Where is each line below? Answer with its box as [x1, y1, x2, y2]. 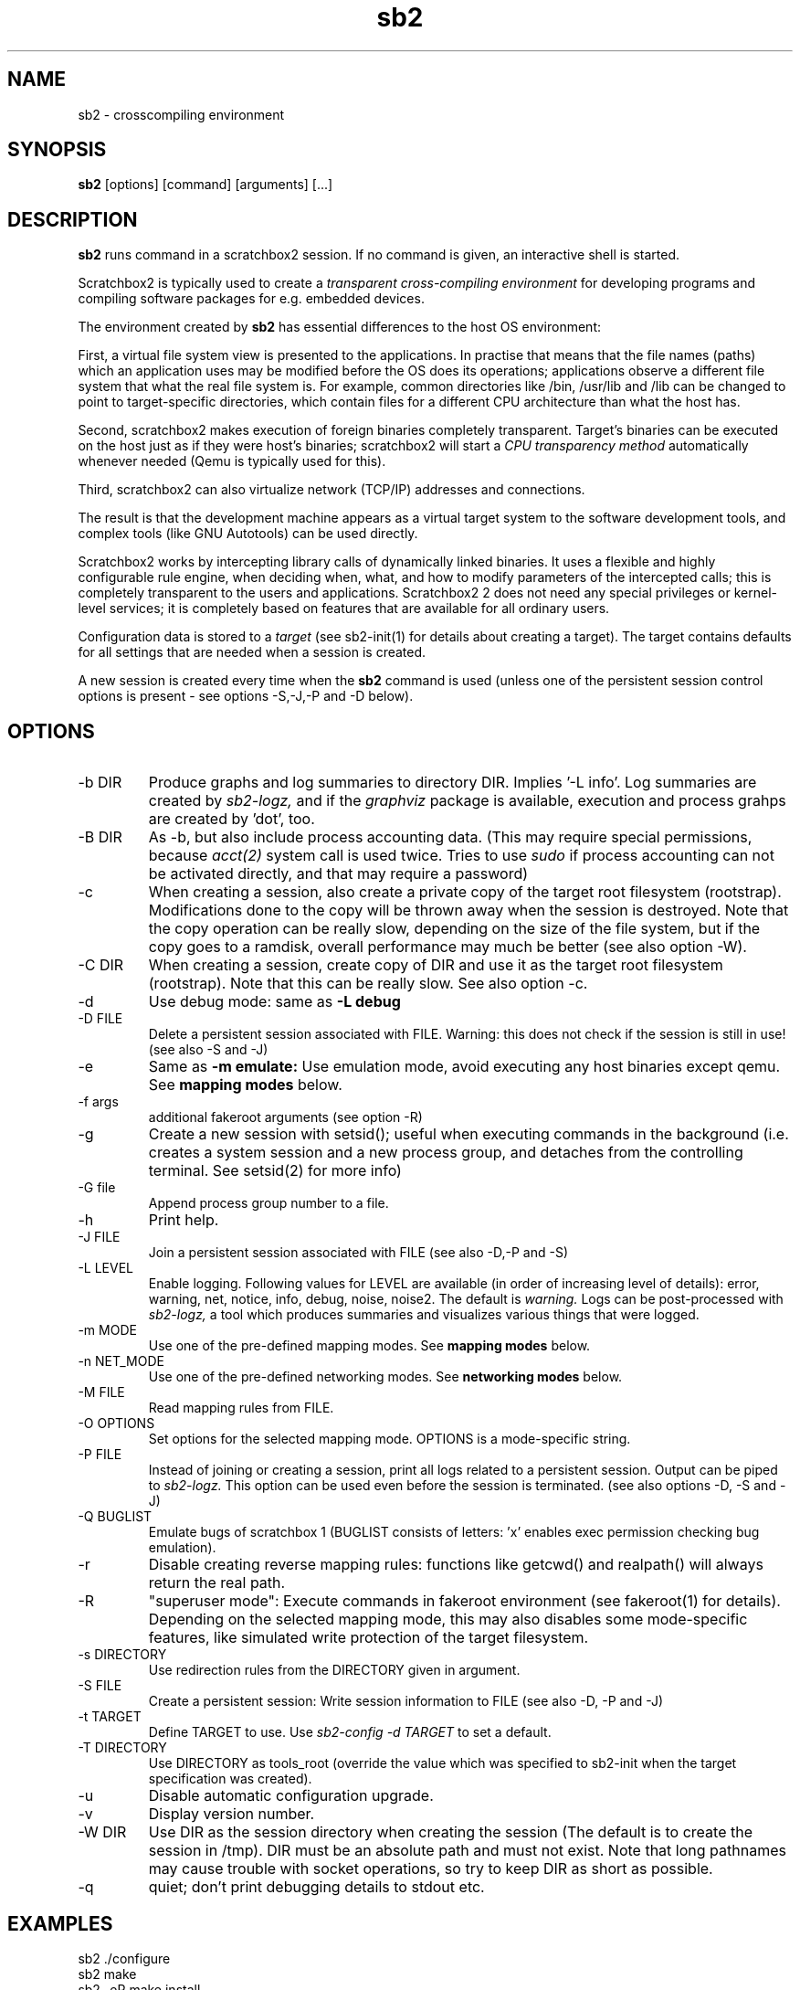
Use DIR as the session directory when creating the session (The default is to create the [148, 1823, 753, 1842]
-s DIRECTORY [78, 1646, 167, 1663]
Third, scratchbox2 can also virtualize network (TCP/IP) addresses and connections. [78, 482, 585, 498]
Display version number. [148, 1805, 315, 1824]
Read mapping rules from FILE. [148, 1400, 334, 1416]
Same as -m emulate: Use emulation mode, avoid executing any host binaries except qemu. [148, 1057, 781, 1076]
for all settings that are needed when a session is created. [78, 644, 426, 661]
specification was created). [148, 1771, 312, 1787]
